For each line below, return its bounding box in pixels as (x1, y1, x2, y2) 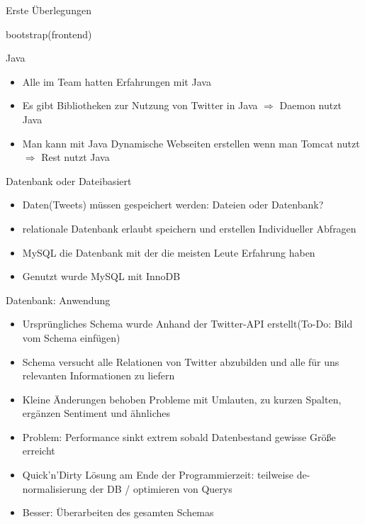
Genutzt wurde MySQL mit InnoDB (22, 269, 181, 284)
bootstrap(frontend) (6, 26, 92, 41)
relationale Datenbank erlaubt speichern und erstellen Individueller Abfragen (22, 221, 356, 235)
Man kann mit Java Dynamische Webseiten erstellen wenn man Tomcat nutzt (22, 135, 360, 150)
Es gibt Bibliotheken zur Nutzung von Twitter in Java (22, 98, 258, 113)
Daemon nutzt (279, 98, 342, 113)
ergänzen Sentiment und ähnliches (22, 406, 170, 420)
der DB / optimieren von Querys (89, 481, 232, 496)
